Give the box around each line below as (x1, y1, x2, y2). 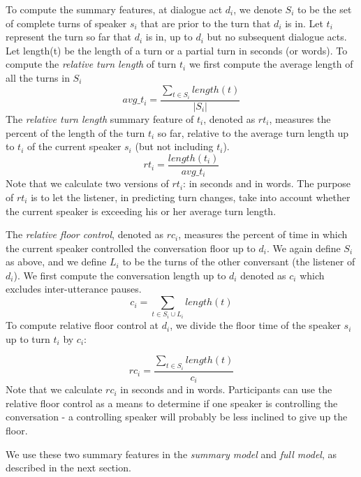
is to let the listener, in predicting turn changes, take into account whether (31, 189, 351, 204)
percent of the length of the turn (6, 125, 145, 140)
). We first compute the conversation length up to (13, 267, 226, 282)
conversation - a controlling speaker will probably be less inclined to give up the (6, 409, 348, 424)
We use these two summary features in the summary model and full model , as (6, 446, 337, 461)
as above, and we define (6, 254, 107, 269)
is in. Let (285, 15, 323, 30)
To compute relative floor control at (6, 318, 159, 332)
